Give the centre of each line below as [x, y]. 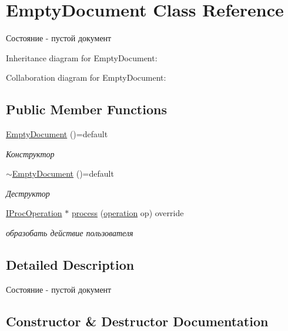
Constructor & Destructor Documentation [137, 321]
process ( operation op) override [128, 213]
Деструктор [28, 193]
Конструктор [30, 153]
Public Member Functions [86, 109]
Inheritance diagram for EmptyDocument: [82, 57]
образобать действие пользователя [70, 233]
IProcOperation [34, 213]
